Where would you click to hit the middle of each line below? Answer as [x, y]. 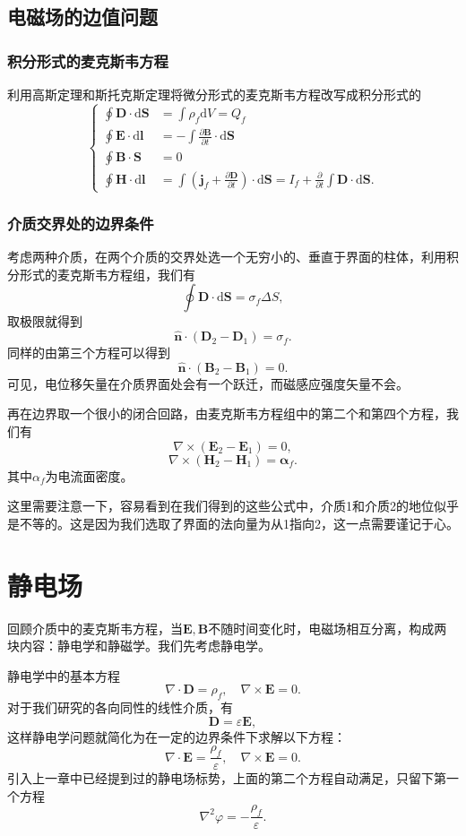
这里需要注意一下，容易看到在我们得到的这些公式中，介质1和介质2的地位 [220, 506]
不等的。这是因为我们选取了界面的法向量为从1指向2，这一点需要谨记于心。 [239, 523]
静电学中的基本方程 [64, 675]
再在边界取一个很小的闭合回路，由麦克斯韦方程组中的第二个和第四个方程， [227, 414]
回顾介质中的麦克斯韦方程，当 [95, 628]
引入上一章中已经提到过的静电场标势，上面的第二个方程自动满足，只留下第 [227, 778]
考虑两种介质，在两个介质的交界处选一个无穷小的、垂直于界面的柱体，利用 [227, 257]
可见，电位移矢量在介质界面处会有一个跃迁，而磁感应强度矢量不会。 [208, 383]
